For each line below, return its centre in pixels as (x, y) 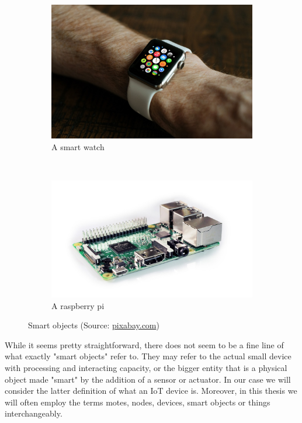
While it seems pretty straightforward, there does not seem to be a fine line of (144, 344)
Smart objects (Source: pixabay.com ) (94, 325)
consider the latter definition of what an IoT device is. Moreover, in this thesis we (151, 391)
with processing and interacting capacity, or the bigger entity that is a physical (146, 368)
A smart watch (78, 146)
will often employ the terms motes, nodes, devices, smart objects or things (138, 402)
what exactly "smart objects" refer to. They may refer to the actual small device (148, 356)
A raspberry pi (78, 305)
